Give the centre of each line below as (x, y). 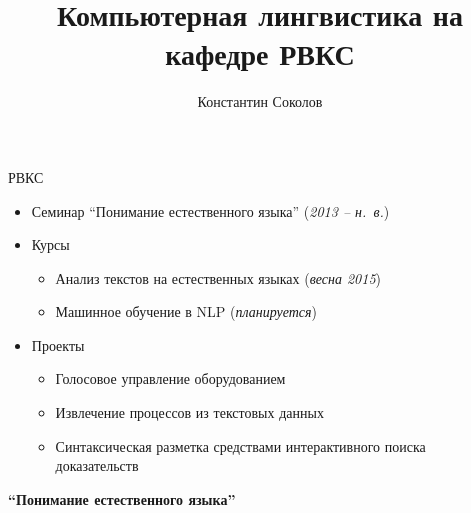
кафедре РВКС (260, 53)
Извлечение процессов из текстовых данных (189, 412)
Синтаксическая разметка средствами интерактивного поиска (240, 445)
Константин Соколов (260, 101)
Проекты (58, 344)
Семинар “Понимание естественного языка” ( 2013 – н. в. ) (210, 210)
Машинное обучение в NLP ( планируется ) (186, 311)
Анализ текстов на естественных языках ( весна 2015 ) (218, 277)
